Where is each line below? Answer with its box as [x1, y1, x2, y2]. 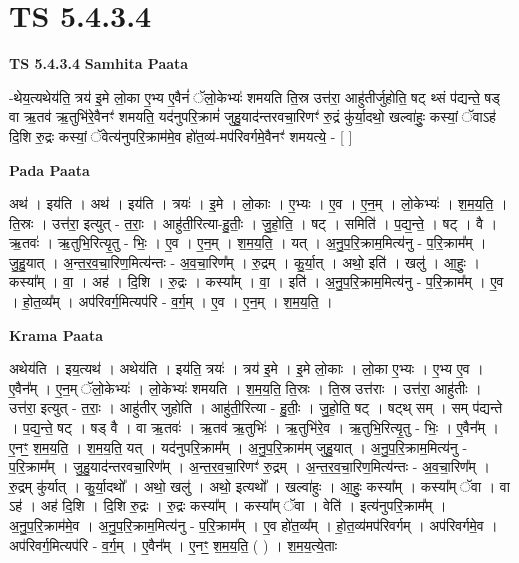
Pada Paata [9, 159, 90, 180]
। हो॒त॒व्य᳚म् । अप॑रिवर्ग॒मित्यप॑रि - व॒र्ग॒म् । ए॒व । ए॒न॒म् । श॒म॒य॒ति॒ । [9, 291, 333, 312]
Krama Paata [9, 324, 103, 345]
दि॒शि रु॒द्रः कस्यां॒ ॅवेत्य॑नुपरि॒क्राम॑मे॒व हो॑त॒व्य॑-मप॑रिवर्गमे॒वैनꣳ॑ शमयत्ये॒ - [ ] [9, 125, 353, 146]
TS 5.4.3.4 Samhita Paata [9, 53, 189, 74]
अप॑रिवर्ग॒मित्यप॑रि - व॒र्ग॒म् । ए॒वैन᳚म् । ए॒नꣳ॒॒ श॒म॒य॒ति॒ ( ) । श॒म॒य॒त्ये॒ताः [9, 534, 338, 555]
